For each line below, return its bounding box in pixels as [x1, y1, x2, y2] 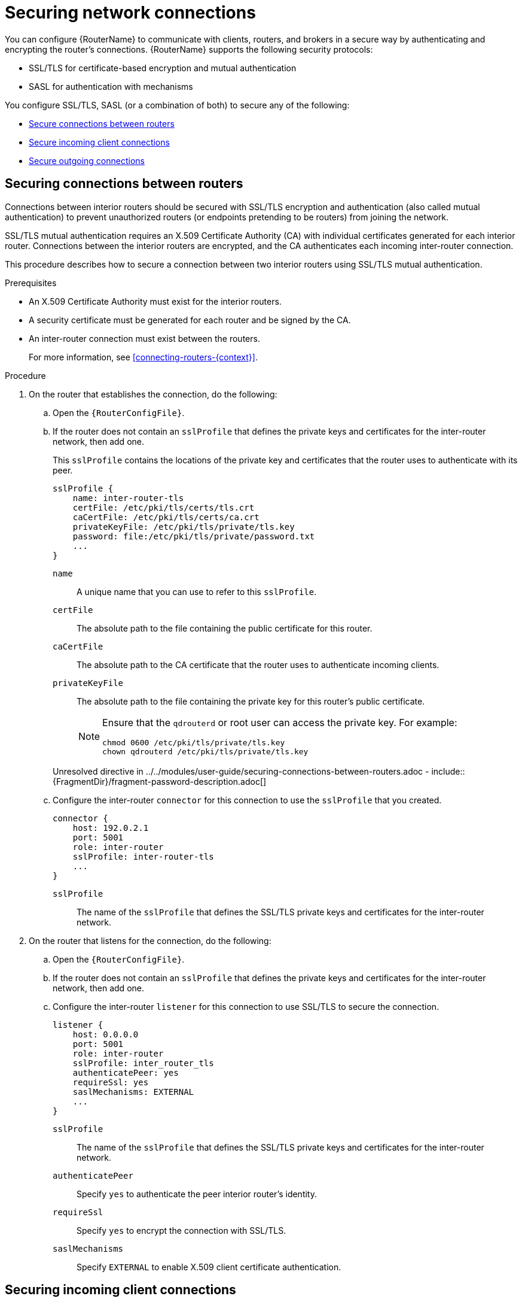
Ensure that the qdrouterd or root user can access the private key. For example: [102, 716, 457, 729]
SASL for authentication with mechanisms [29, 81, 193, 92]
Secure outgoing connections [29, 155, 145, 166]
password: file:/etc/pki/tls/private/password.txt [72, 531, 315, 541]
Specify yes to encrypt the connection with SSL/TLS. [77, 1225, 286, 1236]
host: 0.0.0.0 [72, 1029, 139, 1039]
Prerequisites [5, 277, 57, 288]
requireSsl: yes [72, 1077, 149, 1087]
